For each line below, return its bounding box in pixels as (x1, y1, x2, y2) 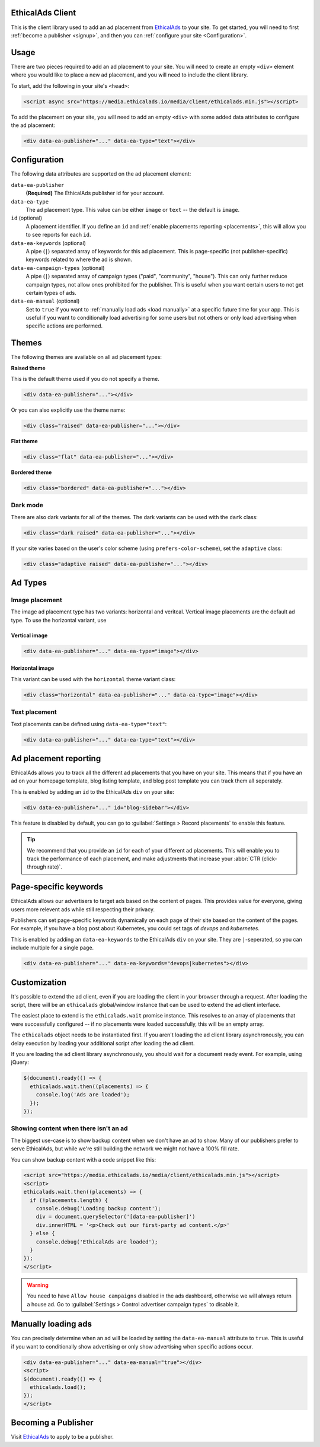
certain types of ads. (25, 289, 76, 296)
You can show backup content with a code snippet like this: (11, 1156, 156, 1163)
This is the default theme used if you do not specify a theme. (11, 376, 159, 383)
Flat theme (11, 438, 38, 445)
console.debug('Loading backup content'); (36, 1205, 161, 1212)
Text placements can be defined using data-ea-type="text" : (11, 720, 167, 727)
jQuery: (11, 1059, 29, 1066)
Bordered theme (11, 469, 52, 476)
